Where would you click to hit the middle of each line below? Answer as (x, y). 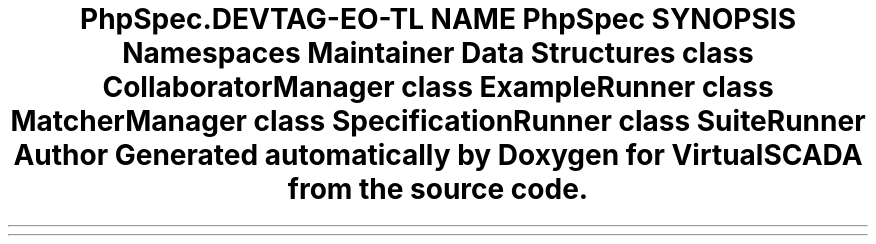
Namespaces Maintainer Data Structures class (438, 53)
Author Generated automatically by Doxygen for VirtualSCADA (438, 155)
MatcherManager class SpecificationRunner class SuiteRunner (438, 121)
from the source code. (438, 189)
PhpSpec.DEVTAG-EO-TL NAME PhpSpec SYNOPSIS (438, 19)
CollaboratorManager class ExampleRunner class (438, 87)
